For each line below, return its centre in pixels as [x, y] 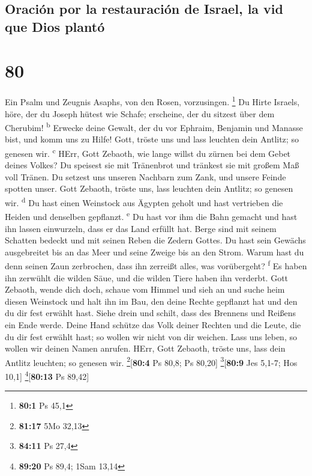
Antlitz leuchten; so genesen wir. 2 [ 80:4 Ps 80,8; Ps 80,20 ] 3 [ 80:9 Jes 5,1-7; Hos [151, 361]
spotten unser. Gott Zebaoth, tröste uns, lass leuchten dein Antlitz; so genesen [149, 188]
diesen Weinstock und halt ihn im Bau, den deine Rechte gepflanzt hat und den [151, 301]
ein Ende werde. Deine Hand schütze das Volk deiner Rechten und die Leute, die [153, 324]
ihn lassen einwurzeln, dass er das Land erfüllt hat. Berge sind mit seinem [141, 228]
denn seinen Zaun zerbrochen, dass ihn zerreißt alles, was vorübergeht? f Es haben [156, 265]
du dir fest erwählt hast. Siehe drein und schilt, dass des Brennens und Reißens [150, 313]
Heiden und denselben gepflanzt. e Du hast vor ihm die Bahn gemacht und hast [151, 215]
